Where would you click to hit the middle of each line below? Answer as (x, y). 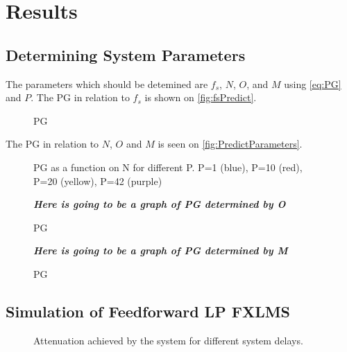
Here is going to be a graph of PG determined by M (161, 250)
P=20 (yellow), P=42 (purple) (98, 181)
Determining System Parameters (126, 54)
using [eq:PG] (313, 83)
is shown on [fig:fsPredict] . (201, 97)
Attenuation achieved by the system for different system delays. (168, 340)
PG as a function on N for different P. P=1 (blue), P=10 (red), (168, 167)
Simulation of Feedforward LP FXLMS (148, 311)
